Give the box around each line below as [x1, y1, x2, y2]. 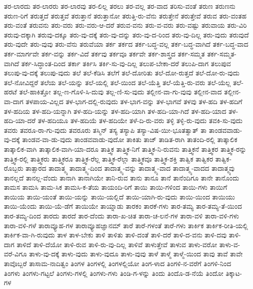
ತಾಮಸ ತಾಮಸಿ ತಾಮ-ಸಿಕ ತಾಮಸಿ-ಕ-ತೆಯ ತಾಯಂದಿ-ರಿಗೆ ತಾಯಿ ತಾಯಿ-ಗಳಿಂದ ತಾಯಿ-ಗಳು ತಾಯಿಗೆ [4, 182, 227, 192]
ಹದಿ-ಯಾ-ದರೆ [4, 115, 36, 126]
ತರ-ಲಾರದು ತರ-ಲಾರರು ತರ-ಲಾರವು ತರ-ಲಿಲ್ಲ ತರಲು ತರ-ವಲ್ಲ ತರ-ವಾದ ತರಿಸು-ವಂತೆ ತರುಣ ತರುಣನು [4, 1, 235, 11]
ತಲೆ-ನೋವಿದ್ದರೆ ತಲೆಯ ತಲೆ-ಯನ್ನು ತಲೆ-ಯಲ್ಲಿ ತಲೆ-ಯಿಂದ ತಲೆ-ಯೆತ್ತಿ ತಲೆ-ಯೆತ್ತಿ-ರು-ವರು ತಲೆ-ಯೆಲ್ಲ [4, 77, 231, 87]
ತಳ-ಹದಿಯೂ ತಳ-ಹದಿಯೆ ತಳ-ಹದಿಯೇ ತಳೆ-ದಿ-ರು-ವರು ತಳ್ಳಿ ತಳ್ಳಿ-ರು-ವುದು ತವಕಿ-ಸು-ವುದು [37, 115, 243, 126]
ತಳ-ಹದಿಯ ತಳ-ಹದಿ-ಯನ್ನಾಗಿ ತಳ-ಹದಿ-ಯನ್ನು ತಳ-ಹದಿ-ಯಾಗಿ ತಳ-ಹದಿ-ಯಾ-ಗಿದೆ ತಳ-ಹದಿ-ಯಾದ [4, 106, 227, 116]
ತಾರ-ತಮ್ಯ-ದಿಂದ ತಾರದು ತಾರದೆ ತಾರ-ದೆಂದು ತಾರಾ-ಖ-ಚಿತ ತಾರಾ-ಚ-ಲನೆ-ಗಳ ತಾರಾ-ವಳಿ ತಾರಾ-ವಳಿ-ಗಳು [4, 211, 239, 221]
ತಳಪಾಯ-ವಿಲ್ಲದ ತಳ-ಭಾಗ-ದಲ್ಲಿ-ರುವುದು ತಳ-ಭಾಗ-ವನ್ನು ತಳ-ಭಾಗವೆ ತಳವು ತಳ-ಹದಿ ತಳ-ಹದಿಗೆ [25, 96, 242, 106]
